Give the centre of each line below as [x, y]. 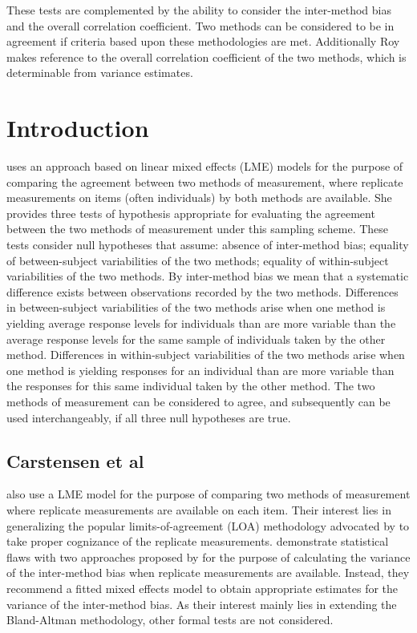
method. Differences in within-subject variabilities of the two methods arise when [206, 355]
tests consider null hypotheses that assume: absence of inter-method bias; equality [208, 245]
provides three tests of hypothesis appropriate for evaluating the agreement [191, 213]
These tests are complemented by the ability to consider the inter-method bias [199, 10]
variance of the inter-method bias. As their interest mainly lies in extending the [202, 604]
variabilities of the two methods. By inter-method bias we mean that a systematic [208, 276]
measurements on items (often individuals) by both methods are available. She [199, 198]
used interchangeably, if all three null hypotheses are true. [149, 417]
